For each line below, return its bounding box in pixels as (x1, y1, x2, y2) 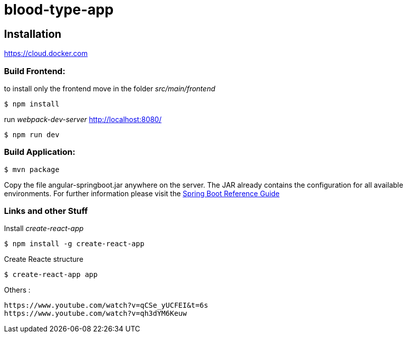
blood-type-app (4, 1, 114, 18)
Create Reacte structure (4, 255, 84, 264)
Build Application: (4, 147, 76, 157)
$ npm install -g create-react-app (4, 240, 145, 248)
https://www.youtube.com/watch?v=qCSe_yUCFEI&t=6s (4, 301, 208, 310)
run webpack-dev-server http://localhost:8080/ (4, 115, 162, 124)
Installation (4, 27, 62, 40)
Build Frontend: (4, 66, 66, 76)
